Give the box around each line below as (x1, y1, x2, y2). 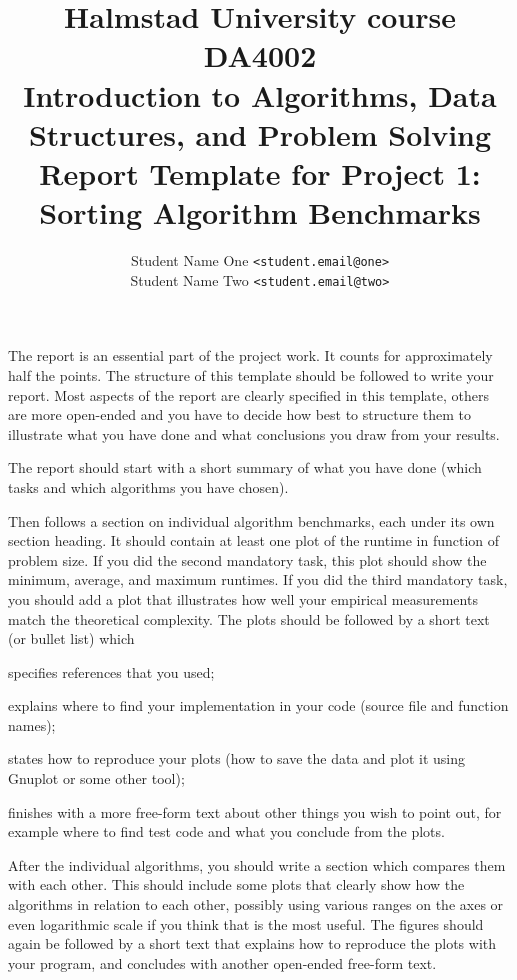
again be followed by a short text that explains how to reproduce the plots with (8, 933, 497, 954)
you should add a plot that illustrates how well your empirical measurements (8, 588, 478, 609)
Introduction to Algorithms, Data (23, 74, 497, 115)
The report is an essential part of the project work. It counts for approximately (8, 345, 493, 366)
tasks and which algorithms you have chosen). (8, 476, 289, 497)
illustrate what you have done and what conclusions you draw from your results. (8, 423, 500, 444)
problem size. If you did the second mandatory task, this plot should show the (8, 549, 487, 570)
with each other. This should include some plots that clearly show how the (8, 874, 465, 895)
